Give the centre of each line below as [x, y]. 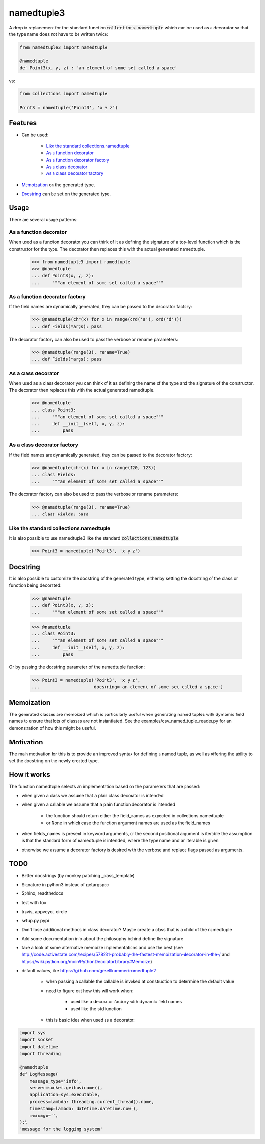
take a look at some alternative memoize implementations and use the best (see [102, 947]
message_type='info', [56, 1081]
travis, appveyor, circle [44, 912]
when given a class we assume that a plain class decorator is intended [93, 796]
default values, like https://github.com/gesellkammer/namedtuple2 [89, 970]
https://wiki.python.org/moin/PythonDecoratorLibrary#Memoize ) [87, 961]
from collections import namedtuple [64, 94]
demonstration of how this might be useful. [53, 728]
